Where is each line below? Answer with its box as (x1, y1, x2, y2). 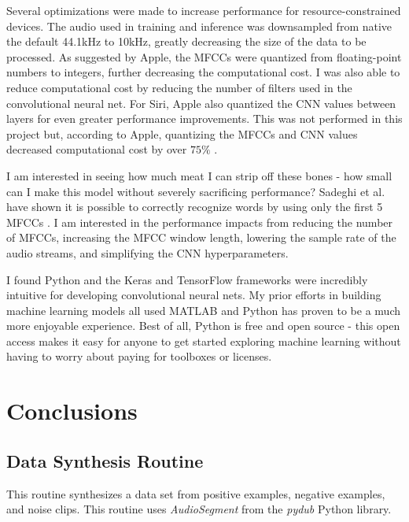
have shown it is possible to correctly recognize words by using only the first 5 (6, 198, 383, 215)
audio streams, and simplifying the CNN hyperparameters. (6, 244, 289, 261)
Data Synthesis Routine (6, 448, 204, 472)
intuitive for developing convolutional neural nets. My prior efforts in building (6, 287, 381, 303)
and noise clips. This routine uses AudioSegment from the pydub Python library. (6, 501, 392, 517)
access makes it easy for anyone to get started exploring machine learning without (6, 332, 401, 349)
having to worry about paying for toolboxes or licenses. (6, 348, 272, 365)
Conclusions (6, 394, 138, 427)
